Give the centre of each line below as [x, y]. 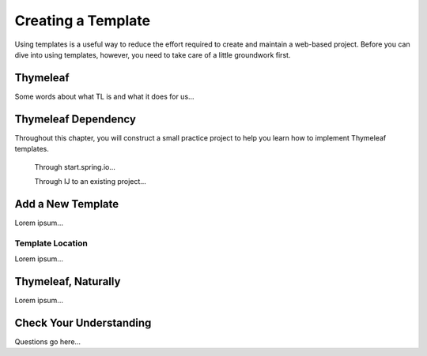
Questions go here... [48, 341]
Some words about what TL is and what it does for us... [104, 96]
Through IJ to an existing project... [90, 181]
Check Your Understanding [83, 322]
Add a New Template [67, 204]
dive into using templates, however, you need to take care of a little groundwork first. [153, 54]
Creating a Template [83, 21]
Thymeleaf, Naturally [68, 281]
